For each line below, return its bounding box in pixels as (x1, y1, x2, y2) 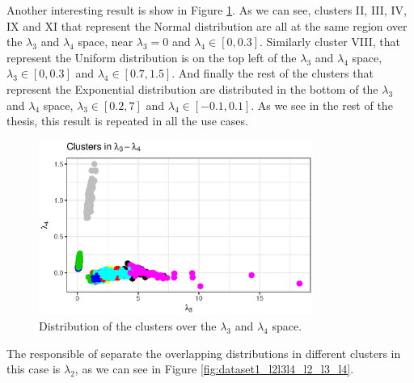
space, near (78, 33, 133, 50)
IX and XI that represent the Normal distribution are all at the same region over (6, 17, 408, 34)
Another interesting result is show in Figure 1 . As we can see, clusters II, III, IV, (6, 2, 407, 18)
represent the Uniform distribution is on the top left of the (6, 48, 297, 65)
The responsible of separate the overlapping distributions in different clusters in (6, 344, 401, 361)
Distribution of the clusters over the (39, 317, 217, 334)
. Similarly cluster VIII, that (260, 33, 401, 50)
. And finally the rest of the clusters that (171, 65, 374, 82)
